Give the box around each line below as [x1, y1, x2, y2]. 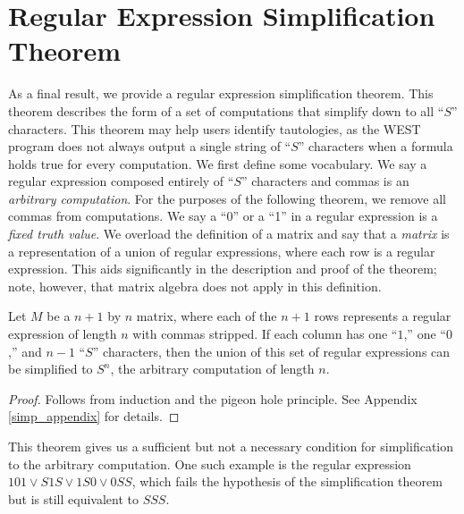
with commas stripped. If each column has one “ [132, 324, 398, 343]
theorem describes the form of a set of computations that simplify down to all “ [8, 101, 444, 120]
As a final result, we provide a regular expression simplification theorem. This [8, 84, 434, 103]
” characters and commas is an [240, 172, 409, 190]
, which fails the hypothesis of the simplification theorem [131, 472, 443, 491]
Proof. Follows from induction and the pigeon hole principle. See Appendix [8, 389, 418, 408]
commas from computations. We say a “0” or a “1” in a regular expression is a [8, 206, 438, 225]
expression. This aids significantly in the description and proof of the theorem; [8, 259, 437, 278]
